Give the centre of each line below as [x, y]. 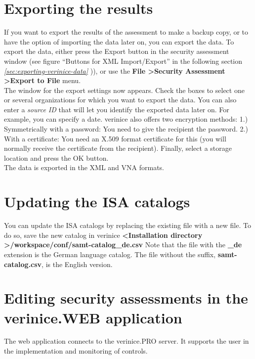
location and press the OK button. [56, 157]
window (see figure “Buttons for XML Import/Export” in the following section [123, 61]
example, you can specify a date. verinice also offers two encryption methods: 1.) [126, 119]
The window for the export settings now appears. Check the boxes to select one [124, 90]
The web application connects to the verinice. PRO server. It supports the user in [127, 341]
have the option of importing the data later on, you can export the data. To [119, 41]
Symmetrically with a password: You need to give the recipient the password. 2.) [126, 129]
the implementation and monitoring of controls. [76, 351]
